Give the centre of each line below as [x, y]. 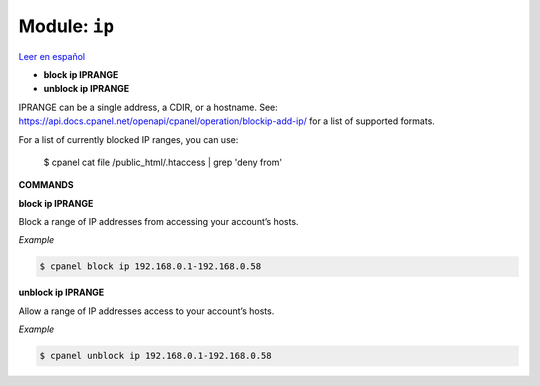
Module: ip [66, 26]
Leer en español [51, 56]
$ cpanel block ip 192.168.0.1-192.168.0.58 [150, 266]
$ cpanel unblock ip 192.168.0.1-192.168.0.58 [155, 356]
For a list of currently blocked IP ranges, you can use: [128, 139]
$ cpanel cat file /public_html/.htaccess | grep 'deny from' [163, 162]
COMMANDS [46, 185]
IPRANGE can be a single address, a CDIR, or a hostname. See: [148, 107]
